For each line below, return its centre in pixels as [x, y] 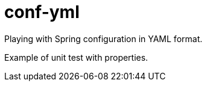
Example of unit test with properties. [76, 57]
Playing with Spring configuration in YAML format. [104, 38]
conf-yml [42, 12]
